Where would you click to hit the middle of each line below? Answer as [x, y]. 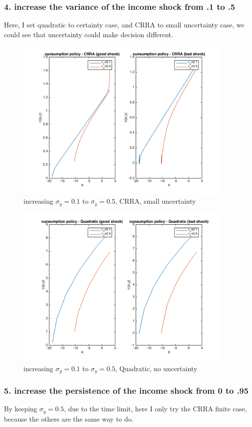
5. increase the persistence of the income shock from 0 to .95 [126, 391]
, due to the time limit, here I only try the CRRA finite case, [155, 409]
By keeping [21, 409]
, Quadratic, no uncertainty [156, 368]
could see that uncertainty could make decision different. [89, 34]
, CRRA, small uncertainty [156, 201]
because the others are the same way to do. [69, 418]
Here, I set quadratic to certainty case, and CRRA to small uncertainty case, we [124, 25]
